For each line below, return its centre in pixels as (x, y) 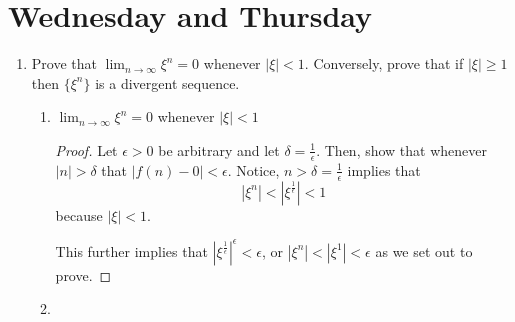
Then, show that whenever (406, 149)
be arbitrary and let (219, 149)
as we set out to (424, 250)
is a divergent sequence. (167, 82)
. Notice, (253, 169)
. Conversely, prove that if (384, 63)
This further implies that (131, 250)
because (79, 214)
